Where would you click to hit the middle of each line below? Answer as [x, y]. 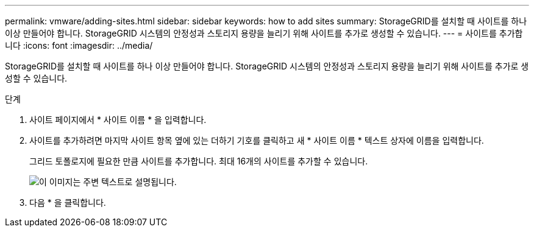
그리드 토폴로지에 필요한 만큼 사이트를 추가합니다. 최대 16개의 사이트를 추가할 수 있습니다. [199, 161]
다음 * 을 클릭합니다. [68, 202]
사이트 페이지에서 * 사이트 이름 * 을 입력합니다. [118, 120]
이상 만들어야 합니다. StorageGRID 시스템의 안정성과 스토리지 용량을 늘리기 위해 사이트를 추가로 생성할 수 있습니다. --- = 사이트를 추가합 [264, 33]
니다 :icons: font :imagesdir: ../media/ [79, 45]
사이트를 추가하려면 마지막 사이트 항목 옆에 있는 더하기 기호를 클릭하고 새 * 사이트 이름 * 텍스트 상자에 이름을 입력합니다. [257, 140]
